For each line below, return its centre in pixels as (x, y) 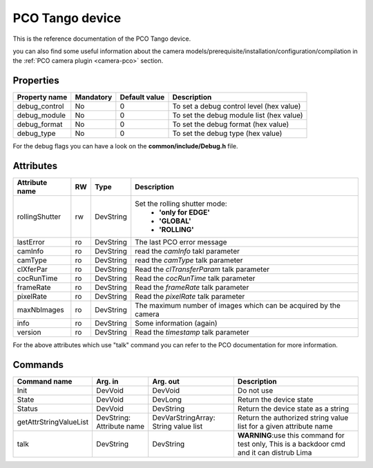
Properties (36, 80)
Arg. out (166, 382)
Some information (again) (176, 323)
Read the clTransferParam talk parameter (202, 269)
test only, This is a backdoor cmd (291, 444)
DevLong (167, 400)
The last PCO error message (181, 242)
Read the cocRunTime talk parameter (195, 278)
